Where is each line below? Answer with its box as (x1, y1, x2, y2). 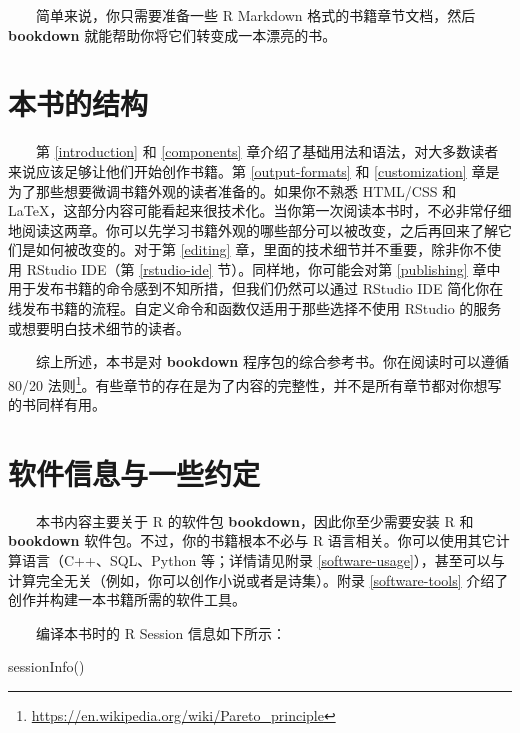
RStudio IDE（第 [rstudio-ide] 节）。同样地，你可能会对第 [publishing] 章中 (26, 258, 501, 279)
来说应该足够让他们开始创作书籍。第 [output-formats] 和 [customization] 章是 (8, 160, 500, 181)
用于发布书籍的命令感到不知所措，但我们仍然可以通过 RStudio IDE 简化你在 (8, 278, 504, 299)
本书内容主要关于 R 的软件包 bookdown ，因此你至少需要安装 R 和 (36, 510, 474, 531)
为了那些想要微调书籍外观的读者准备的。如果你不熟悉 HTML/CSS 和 (8, 180, 457, 201)
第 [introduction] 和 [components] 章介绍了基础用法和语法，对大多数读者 (36, 141, 499, 162)
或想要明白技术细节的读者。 (8, 317, 190, 338)
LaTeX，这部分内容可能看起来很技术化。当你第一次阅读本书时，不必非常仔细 (8, 200, 512, 221)
